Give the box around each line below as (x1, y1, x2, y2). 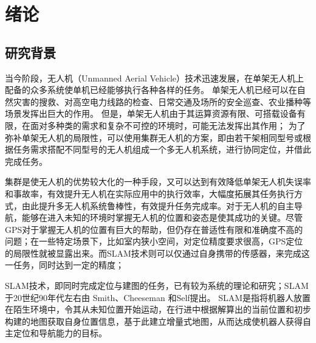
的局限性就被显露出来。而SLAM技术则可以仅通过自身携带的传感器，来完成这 (5, 246, 310, 259)
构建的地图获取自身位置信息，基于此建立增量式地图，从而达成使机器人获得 (5, 314, 303, 327)
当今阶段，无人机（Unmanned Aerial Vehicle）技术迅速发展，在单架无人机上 (5, 71, 304, 84)
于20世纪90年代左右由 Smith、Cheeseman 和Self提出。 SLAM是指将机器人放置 (5, 291, 311, 303)
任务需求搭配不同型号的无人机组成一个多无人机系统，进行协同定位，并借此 (13, 143, 311, 156)
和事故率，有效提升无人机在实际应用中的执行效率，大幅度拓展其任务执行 (5, 187, 294, 199)
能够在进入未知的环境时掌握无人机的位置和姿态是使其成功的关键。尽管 (21, 211, 303, 224)
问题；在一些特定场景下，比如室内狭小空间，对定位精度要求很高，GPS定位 (5, 235, 303, 248)
